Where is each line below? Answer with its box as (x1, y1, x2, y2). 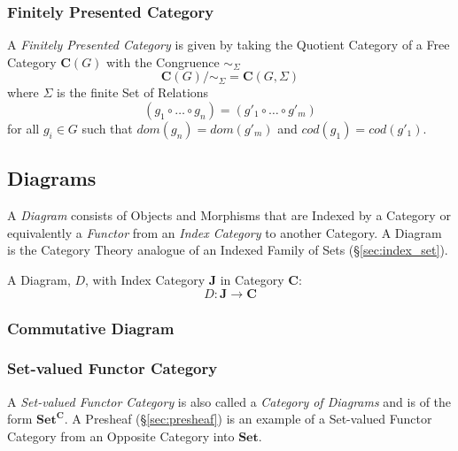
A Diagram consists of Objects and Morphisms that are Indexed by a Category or (7, 206, 451, 225)
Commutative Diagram (7, 317, 175, 339)
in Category (220, 270, 284, 288)
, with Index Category (85, 270, 206, 288)
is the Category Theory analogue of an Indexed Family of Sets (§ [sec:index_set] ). (7, 241, 448, 259)
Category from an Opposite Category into (7, 426, 235, 445)
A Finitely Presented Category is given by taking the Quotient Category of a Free (7, 35, 450, 54)
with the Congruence (106, 52, 220, 71)
